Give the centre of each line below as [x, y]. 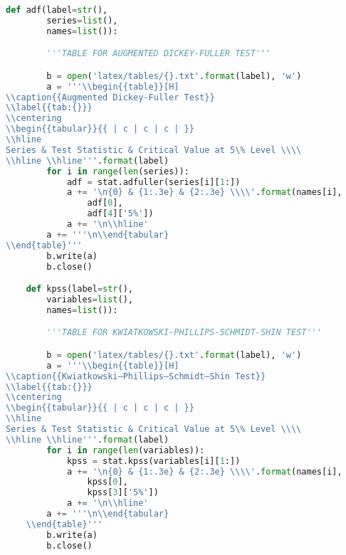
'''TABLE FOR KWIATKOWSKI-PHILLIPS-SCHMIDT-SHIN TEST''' [184, 333]
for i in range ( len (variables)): [126, 450]
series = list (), [82, 20]
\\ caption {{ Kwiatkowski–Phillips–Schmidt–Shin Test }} [136, 376]
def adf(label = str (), [57, 10]
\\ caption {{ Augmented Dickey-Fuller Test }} [110, 97]
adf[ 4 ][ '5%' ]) [120, 214]
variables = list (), [90, 299]
